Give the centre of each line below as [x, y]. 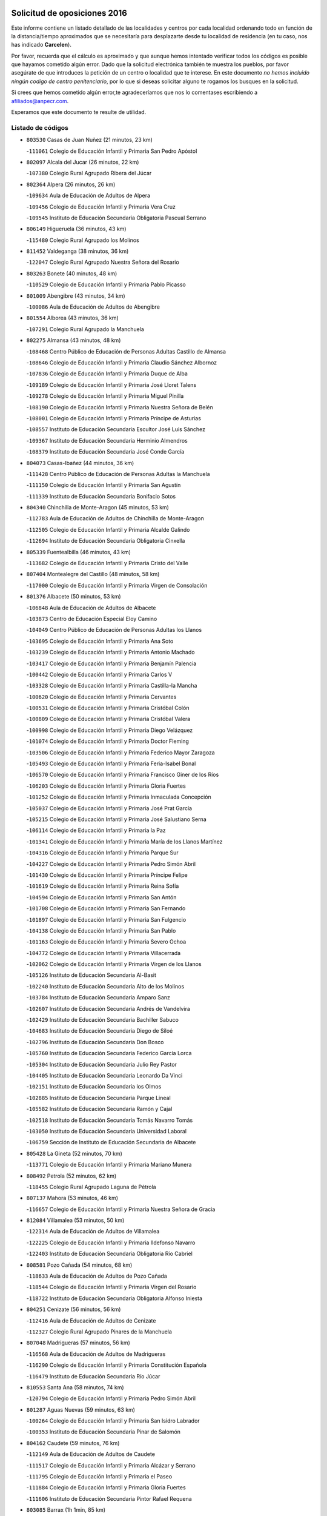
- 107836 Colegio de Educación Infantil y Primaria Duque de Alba [107, 374]
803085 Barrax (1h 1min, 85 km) [66, 1510]
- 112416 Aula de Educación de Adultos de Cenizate [91, 1320]
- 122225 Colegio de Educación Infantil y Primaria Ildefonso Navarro [111, 1243]
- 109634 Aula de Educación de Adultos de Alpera [88, 196]
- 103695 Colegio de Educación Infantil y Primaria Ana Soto [100, 641]
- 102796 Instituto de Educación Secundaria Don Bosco [95, 1042]
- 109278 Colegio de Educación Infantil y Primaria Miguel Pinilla [105, 396]
